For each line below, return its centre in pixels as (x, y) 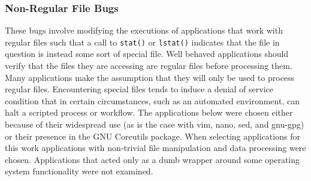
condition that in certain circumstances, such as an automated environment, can (152, 100)
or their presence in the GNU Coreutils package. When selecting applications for (153, 136)
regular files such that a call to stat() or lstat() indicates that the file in (142, 42)
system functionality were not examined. (79, 171)
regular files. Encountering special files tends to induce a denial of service (139, 89)
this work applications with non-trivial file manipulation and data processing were (155, 148)
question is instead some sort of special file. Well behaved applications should (147, 54)
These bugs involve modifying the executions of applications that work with (144, 30)
